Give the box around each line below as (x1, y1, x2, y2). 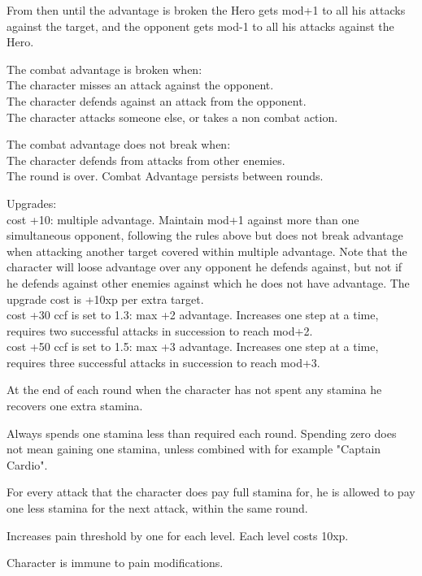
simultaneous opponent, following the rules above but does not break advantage (7, 227, 403, 244)
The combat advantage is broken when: (7, 60, 202, 77)
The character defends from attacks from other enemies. (7, 151, 285, 168)
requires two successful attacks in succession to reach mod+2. (7, 322, 313, 339)
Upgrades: (7, 194, 57, 211)
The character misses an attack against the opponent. (7, 76, 274, 93)
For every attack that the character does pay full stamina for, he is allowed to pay (7, 483, 415, 500)
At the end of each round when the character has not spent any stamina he (7, 381, 382, 398)
